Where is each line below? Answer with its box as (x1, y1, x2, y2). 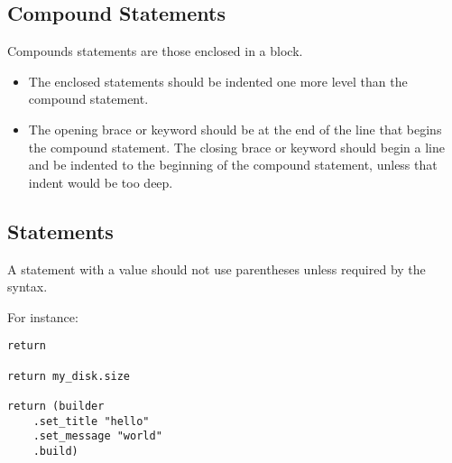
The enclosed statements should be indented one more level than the (28, 71, 408, 90)
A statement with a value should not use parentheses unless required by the (7, 259, 426, 278)
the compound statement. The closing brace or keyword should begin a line (28, 137, 445, 156)
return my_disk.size (7, 369, 131, 383)
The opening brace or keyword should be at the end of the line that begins (28, 119, 442, 138)
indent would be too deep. (28, 172, 173, 191)
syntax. (7, 277, 48, 296)
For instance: (7, 307, 78, 326)
